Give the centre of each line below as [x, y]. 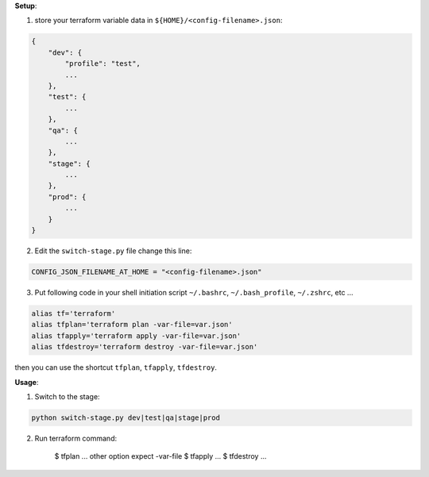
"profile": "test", [102, 64]
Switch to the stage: [67, 396]
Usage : [27, 382]
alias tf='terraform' [73, 313]
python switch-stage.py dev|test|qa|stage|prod [126, 417]
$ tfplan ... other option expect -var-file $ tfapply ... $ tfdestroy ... [160, 456]
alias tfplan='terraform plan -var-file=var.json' [132, 325]
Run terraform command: [76, 438]
